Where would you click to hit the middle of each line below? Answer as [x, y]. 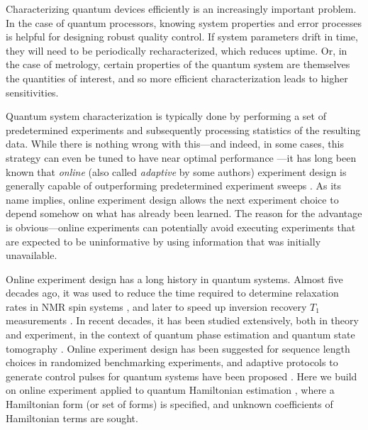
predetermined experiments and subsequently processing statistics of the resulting [183, 129]
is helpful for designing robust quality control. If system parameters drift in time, [182, 37]
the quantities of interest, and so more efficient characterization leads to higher [177, 78]
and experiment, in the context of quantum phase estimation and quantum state [180, 335]
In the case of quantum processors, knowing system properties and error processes [184, 22]
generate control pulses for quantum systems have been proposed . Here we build [182, 376]
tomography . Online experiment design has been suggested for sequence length [178, 348]
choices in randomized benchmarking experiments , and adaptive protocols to [172, 362]
